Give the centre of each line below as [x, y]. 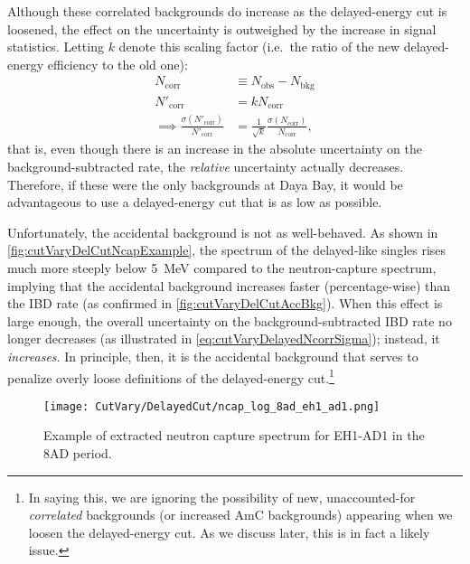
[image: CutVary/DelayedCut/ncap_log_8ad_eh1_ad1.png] [212, 406]
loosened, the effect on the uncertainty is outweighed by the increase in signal [222, 28]
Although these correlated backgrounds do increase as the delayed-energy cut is [227, 11]
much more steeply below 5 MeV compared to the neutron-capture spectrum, [222, 267]
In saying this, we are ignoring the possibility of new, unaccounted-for [222, 497]
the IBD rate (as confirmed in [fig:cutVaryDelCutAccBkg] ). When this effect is [225, 303]
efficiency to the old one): [117, 64]
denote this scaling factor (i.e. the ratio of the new [259, 47]
